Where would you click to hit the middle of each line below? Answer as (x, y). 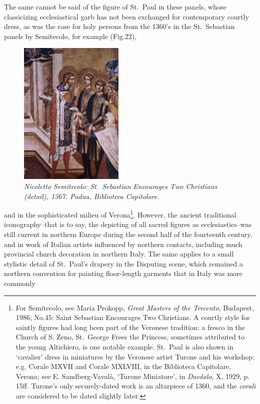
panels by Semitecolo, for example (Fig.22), (70, 36)
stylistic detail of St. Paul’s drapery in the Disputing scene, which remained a (123, 263)
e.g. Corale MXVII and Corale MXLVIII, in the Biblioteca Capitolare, (123, 366)
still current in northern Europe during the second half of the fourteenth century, (128, 234)
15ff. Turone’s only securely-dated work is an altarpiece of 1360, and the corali (136, 386)
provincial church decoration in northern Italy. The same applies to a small (119, 254)
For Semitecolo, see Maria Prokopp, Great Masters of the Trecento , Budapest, (135, 307)
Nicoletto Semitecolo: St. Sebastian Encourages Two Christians (121, 186)
